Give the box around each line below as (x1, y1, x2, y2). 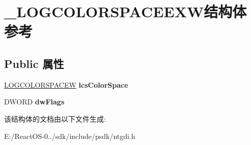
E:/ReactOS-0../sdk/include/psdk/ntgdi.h (4, 130, 135, 141)
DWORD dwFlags (4, 96, 65, 107)
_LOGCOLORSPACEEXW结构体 (4, 1, 247, 22)
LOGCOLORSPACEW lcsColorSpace (4, 79, 128, 90)
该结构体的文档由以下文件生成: (4, 113, 106, 124)
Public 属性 (4, 55, 64, 71)
